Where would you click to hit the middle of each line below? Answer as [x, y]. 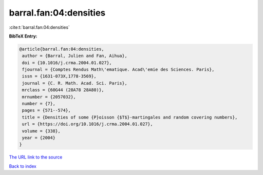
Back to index [23, 166]
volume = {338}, [41, 131]
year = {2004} [39, 138]
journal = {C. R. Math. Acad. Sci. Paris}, [75, 83]
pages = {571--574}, [47, 110]
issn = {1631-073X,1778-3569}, [59, 76]
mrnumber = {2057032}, [49, 97]
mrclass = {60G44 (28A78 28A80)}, [63, 90]
